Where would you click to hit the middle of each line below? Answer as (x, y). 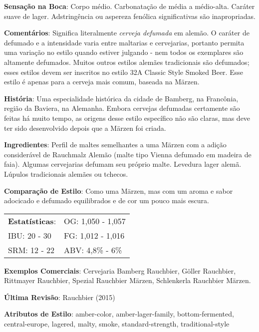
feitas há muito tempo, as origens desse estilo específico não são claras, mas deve (127, 118)
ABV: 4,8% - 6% (93, 250)
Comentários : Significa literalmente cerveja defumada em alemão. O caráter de (127, 33)
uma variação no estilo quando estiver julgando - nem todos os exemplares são (124, 52)
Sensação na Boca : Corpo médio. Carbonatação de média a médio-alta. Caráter (129, 6)
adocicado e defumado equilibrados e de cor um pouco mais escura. (107, 200)
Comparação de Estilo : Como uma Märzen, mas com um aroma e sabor (119, 190)
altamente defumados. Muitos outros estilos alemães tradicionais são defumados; (127, 62)
